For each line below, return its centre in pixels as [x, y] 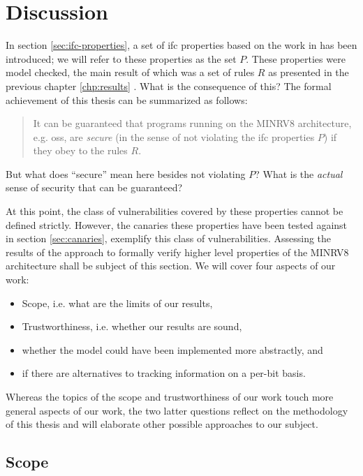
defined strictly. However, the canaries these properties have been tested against [177, 224]
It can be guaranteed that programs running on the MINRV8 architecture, [192, 123]
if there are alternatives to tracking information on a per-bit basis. [164, 373]
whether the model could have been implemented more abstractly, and [172, 349]
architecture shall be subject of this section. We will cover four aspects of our [171, 266]
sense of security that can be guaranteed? [94, 187]
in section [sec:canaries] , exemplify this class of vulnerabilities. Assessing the [169, 238]
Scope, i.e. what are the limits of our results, [117, 303]
